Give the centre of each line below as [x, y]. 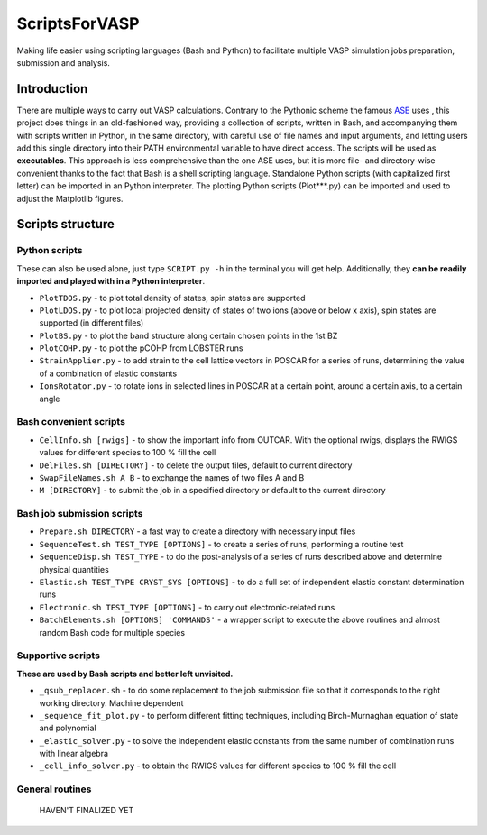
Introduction [52, 89]
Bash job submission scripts [80, 514]
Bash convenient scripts [71, 422]
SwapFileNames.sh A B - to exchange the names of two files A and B [172, 477]
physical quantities [74, 569]
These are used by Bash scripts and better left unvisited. [125, 674]
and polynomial [68, 728]
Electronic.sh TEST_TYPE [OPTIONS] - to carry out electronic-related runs [187, 607]
